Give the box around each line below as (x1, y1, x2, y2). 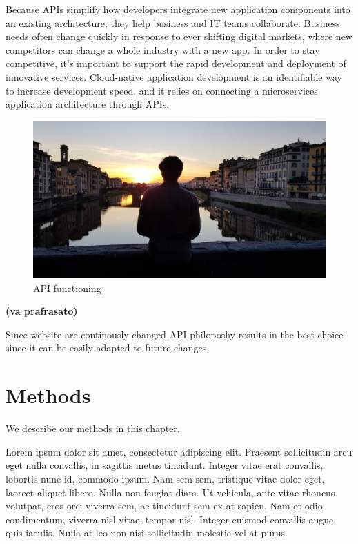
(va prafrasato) (6, 304, 78, 318)
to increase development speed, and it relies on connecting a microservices (6, 83, 318, 97)
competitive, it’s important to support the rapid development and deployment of (6, 56, 346, 70)
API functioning (33, 280, 101, 295)
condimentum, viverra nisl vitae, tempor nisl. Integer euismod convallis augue (6, 512, 334, 526)
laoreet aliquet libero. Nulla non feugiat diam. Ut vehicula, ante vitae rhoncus (6, 485, 335, 499)
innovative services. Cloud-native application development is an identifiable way (6, 69, 342, 84)
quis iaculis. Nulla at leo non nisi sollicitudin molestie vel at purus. (6, 525, 288, 540)
